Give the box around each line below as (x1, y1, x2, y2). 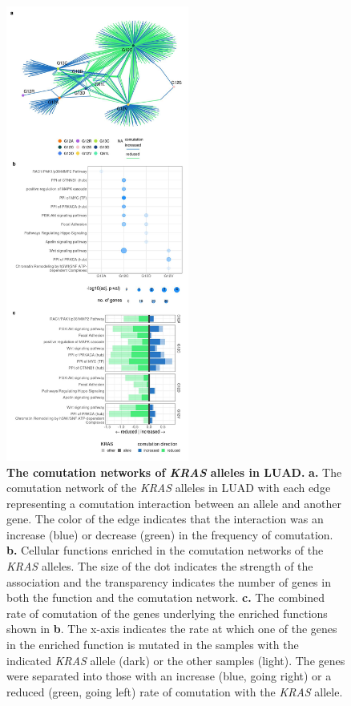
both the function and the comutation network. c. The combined (6, 589, 325, 606)
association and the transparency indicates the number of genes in (6, 573, 331, 590)
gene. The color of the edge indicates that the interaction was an (6, 510, 324, 527)
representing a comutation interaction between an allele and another (6, 494, 341, 511)
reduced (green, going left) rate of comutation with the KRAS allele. (6, 683, 343, 700)
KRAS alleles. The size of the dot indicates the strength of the (6, 558, 313, 575)
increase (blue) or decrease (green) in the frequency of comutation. (6, 526, 333, 543)
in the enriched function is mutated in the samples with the (6, 636, 299, 653)
